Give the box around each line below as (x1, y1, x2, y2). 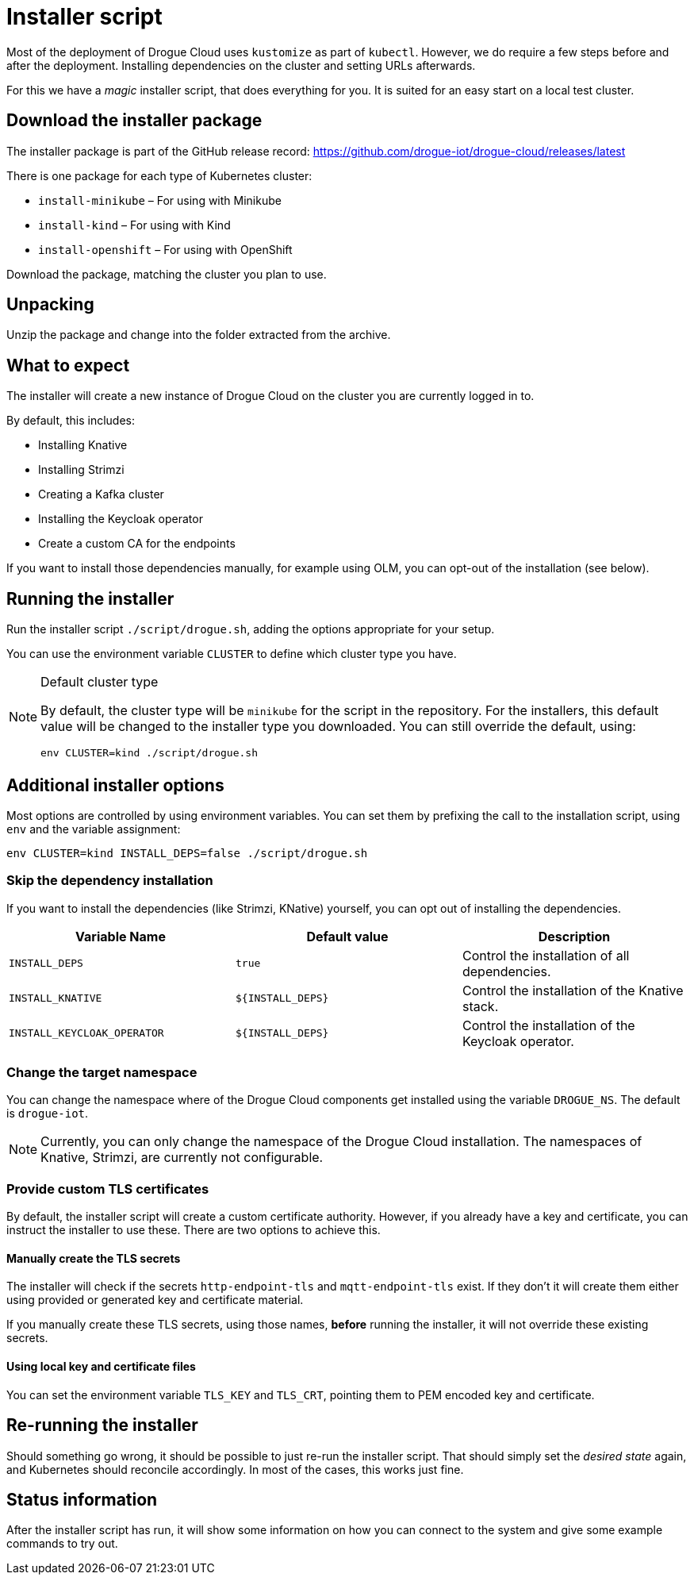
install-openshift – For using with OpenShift (38, 242, 293, 256)
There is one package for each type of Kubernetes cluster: (6, 168, 312, 183)
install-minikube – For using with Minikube (38, 193, 282, 207)
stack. (462, 998, 499, 1014)
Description (538, 928, 611, 944)
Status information (6, 1489, 158, 1510)
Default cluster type (40, 674, 159, 690)
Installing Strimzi (38, 463, 125, 477)
